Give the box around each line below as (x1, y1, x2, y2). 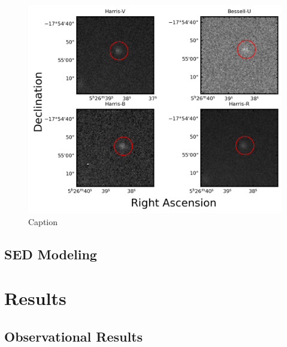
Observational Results (4, 327, 143, 345)
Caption (28, 215, 58, 228)
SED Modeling (4, 244, 97, 263)
